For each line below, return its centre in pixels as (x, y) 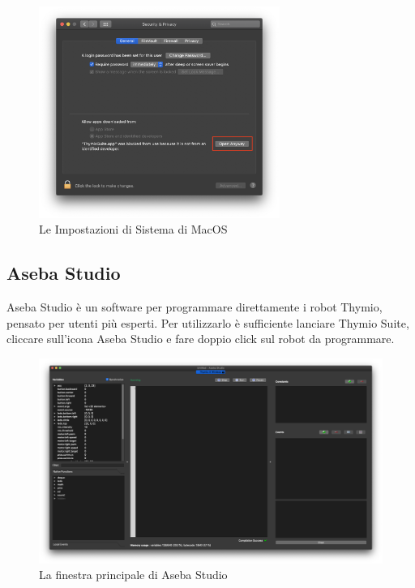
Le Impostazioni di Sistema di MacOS (133, 229)
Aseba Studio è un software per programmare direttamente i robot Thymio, (195, 306)
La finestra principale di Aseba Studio (133, 575)
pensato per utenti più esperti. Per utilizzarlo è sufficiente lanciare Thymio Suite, (208, 322)
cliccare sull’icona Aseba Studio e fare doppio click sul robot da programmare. (201, 339)
